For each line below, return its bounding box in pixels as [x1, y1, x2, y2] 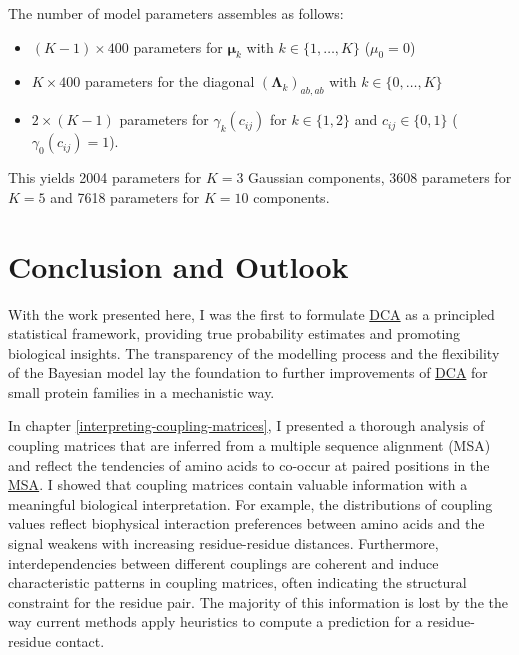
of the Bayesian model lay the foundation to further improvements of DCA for [8, 362, 488, 383]
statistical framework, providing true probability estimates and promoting [8, 323, 461, 344]
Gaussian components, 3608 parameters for [248, 167, 512, 188]
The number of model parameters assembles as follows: [8, 3, 344, 23]
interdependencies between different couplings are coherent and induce [8, 552, 439, 573]
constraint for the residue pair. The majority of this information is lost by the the [8, 591, 508, 612]
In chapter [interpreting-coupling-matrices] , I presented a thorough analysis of [8, 415, 485, 436]
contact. [55, 631, 105, 651]
